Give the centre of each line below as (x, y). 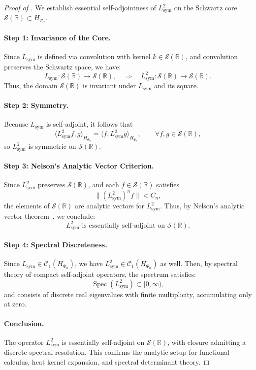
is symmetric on (52, 146)
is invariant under (109, 85)
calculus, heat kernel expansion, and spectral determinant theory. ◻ (107, 361)
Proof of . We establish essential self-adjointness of (80, 7)
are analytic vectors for (110, 206)
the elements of (27, 206)
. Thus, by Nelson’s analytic (202, 206)
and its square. (176, 85)
